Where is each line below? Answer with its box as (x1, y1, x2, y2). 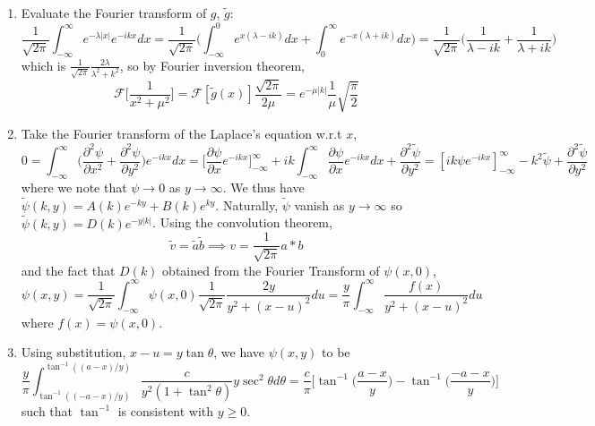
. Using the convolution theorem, (152, 213, 332, 232)
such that (21, 401, 73, 420)
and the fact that (21, 260, 116, 279)
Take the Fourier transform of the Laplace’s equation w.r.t (21, 124, 342, 142)
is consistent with (117, 401, 214, 420)
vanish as (294, 195, 345, 214)
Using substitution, (21, 343, 126, 362)
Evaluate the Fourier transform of (21, 4, 207, 21)
